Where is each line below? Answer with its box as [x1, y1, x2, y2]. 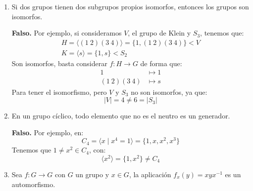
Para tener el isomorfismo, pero [11, 86, 107, 97]
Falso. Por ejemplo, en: [11, 127, 84, 137]
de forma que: [140, 58, 182, 68]
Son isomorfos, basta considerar [11, 58, 107, 68]
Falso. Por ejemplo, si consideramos [11, 28, 122, 38]
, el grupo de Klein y [128, 28, 191, 38]
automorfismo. [11, 179, 55, 189]
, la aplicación [129, 169, 171, 180]
